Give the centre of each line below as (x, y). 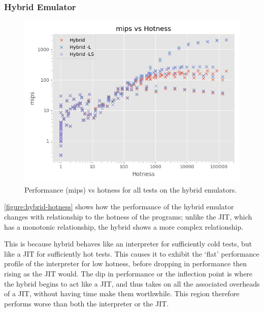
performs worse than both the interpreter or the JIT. (87, 303)
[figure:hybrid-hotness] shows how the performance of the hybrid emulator (119, 207)
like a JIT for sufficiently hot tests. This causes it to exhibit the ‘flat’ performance (132, 253)
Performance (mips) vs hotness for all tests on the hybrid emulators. (131, 189)
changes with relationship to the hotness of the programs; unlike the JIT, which (128, 216)
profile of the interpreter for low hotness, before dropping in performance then (126, 263)
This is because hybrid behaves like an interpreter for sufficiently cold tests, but (128, 244)
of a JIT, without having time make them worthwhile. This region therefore (122, 293)
